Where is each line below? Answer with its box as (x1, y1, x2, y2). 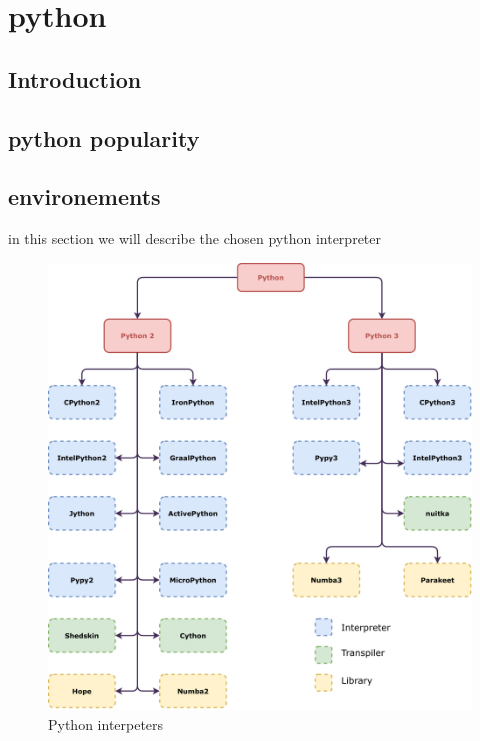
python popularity (8, 122, 200, 153)
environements (8, 181, 161, 212)
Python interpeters (48, 713, 164, 734)
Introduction (8, 63, 142, 94)
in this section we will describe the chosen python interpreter (8, 228, 382, 249)
